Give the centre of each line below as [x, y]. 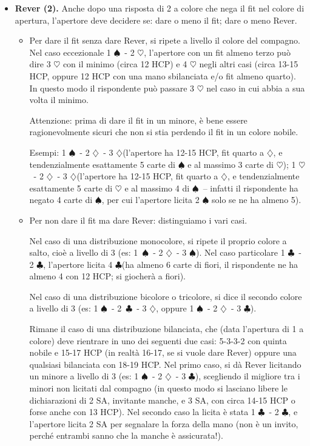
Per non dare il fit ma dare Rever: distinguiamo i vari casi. [138, 220]
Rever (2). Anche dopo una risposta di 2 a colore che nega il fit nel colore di [160, 8]
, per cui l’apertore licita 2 [150, 200]
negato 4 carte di [61, 200]
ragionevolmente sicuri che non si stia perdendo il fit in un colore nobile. [164, 132]
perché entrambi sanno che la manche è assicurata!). [126, 435]
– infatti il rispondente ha [251, 188]
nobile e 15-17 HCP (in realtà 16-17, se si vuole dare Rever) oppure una [163, 352]
